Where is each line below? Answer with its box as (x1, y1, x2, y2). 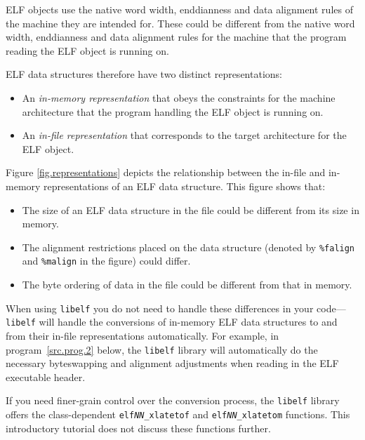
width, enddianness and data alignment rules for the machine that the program (6, 29, 347, 44)
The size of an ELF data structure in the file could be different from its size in (22, 202, 359, 217)
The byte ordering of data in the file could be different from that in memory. (22, 277, 352, 292)
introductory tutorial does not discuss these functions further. (6, 420, 271, 435)
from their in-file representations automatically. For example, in (6, 328, 279, 342)
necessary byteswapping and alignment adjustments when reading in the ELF (6, 356, 339, 371)
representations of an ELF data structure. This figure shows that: (44, 178, 326, 193)
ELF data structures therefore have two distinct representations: (6, 67, 282, 81)
